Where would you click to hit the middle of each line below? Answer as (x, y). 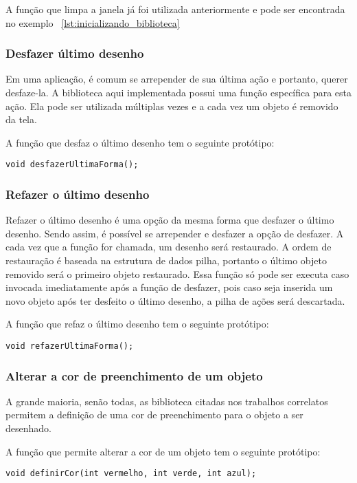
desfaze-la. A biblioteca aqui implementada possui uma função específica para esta (179, 92)
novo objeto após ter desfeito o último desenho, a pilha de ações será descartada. (175, 300)
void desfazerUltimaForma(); (72, 165)
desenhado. (28, 428)
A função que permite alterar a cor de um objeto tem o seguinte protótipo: (163, 451)
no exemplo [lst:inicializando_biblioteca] (93, 22)
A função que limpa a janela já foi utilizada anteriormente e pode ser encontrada (175, 9)
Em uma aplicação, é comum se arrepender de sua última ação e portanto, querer (177, 79)
